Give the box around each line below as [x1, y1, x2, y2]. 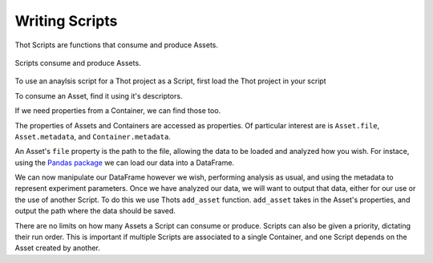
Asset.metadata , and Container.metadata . [14, 131, 172, 141]
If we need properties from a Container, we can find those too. [14, 106, 221, 115]
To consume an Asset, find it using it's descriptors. [14, 91, 183, 100]
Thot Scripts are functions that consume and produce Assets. [14, 40, 219, 50]
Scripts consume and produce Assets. [14, 58, 141, 67]
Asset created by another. [14, 243, 100, 253]
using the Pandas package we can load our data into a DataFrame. [14, 157, 235, 168]
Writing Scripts [14, 12, 118, 30]
